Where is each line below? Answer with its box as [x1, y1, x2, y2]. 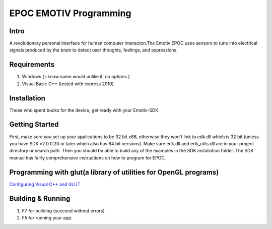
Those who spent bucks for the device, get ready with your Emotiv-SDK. [9, 107, 160, 113]
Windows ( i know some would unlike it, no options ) [22, 74, 130, 80]
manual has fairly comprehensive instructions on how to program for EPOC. [9, 154, 166, 161]
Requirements [9, 61, 55, 69]
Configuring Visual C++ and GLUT [9, 181, 81, 187]
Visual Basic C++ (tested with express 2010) [22, 81, 114, 87]
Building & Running [9, 194, 71, 203]
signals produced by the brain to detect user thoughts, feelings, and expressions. [9, 47, 178, 53]
